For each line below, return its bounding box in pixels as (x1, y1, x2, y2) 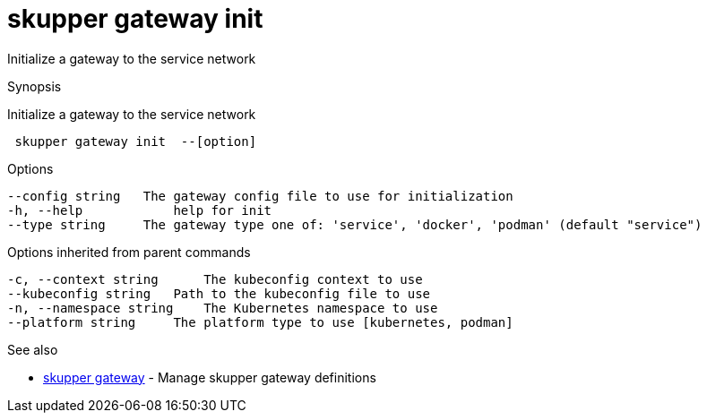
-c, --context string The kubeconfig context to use (7, 271, 423, 287)
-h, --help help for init (7, 202, 272, 218)
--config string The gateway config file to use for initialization (7, 188, 513, 203)
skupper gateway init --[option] (14, 133, 257, 149)
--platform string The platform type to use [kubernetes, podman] (7, 314, 513, 330)
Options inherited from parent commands (7, 244, 251, 260)
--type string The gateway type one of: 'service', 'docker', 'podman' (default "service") (7, 217, 703, 232)
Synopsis (7, 78, 62, 94)
